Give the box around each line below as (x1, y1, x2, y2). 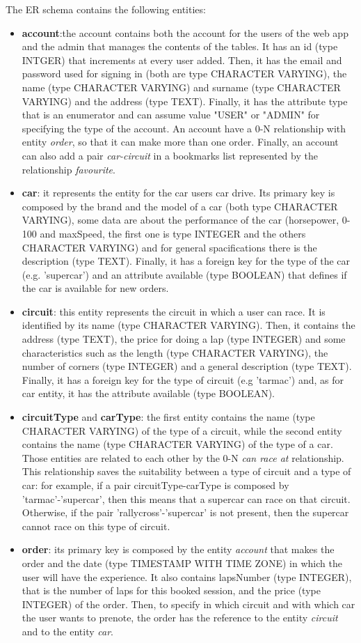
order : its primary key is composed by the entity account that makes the (22, 542, 335, 557)
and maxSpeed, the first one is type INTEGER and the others (40, 226, 306, 240)
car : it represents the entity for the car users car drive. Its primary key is (22, 185, 335, 200)
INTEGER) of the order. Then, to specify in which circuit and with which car (22, 596, 355, 611)
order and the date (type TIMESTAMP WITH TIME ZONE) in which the (22, 555, 342, 570)
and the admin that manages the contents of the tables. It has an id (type (22, 39, 338, 54)
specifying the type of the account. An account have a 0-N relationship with (22, 121, 346, 135)
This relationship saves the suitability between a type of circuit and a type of (22, 464, 351, 479)
